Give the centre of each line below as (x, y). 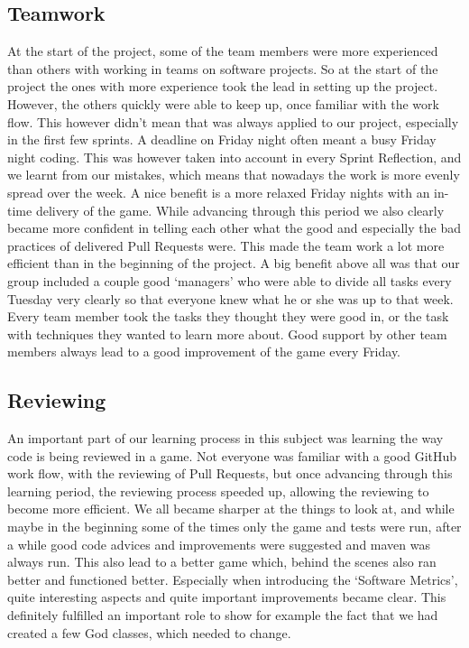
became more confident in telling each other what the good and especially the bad (234, 228)
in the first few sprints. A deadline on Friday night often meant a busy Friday (222, 139)
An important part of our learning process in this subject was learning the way (225, 438)
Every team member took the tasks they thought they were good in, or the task (228, 316)
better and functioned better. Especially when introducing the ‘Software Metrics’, (233, 579)
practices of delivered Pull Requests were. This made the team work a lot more (226, 245)
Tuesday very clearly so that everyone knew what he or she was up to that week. (230, 298)
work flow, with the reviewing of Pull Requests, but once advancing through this (230, 473)
